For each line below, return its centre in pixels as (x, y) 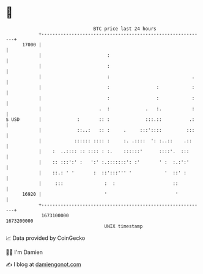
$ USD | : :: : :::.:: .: (100, 119)
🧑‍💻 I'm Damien (24, 252)
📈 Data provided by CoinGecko (46, 238)
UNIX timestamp (124, 226)
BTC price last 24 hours (125, 29)
